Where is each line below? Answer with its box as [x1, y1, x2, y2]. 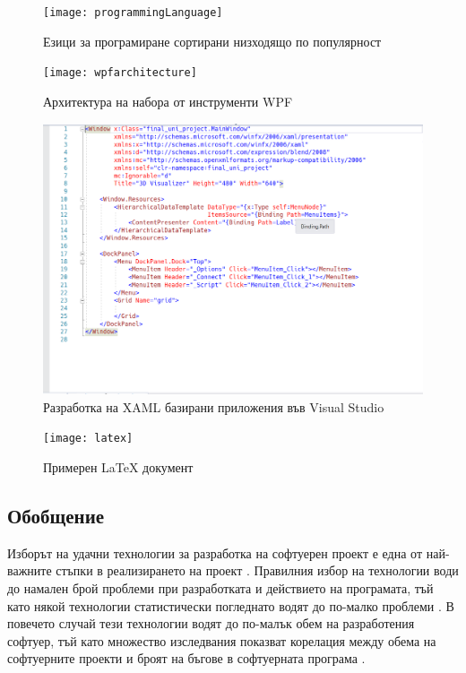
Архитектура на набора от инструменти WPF [43, 91, 293, 110]
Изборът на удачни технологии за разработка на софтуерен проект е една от [7, 543, 423, 562]
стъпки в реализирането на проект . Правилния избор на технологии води [56, 561, 459, 580]
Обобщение [7, 502, 105, 529]
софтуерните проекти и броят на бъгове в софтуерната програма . [7, 649, 366, 668]
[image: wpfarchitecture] [43, 66, 197, 80]
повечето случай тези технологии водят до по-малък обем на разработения [7, 614, 415, 633]
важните [7, 561, 52, 580]
